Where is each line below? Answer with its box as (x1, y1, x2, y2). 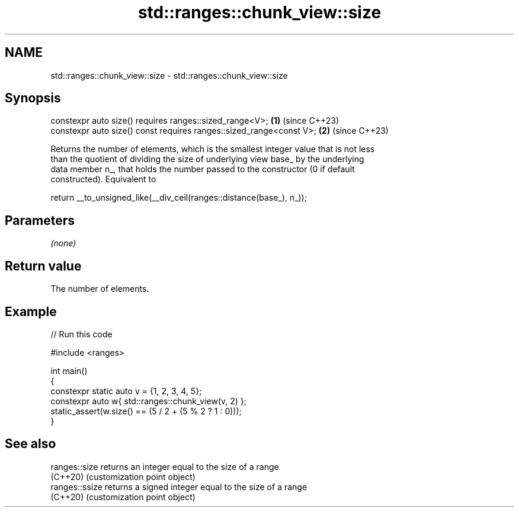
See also (5, 436, 56, 452)
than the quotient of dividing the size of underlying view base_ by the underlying (50, 154, 364, 165)
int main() (50, 365, 88, 376)
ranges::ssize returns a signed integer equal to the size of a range (50, 481, 307, 492)
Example (5, 304, 57, 319)
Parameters (5, 212, 75, 228)
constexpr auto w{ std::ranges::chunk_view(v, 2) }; (50, 395, 247, 406)
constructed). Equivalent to (50, 174, 156, 185)
